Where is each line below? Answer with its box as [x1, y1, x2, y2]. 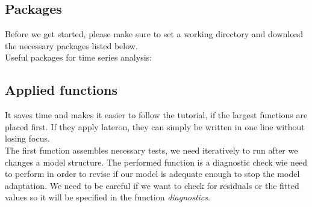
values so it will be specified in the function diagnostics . [5, 191, 210, 203]
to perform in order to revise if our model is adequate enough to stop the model [5, 167, 300, 180]
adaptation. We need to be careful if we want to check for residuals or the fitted [5, 179, 299, 191]
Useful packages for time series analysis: [5, 51, 152, 64]
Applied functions [5, 80, 118, 99]
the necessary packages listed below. [5, 39, 138, 52]
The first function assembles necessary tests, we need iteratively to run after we [5, 143, 298, 156]
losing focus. [5, 132, 50, 145]
